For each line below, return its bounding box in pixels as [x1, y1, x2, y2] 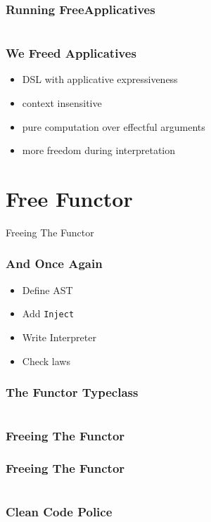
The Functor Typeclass [6, 383, 139, 401]
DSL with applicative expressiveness [22, 72, 178, 87]
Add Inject [22, 306, 75, 321]
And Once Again [6, 255, 103, 272]
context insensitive [22, 96, 102, 110]
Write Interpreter [22, 330, 96, 344]
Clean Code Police [6, 503, 113, 521]
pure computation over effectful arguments [22, 119, 205, 134]
